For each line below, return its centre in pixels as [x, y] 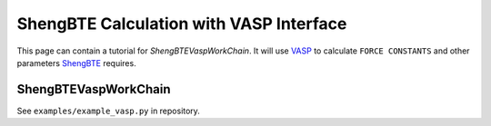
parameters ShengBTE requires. [76, 63]
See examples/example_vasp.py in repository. [108, 111]
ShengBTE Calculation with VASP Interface [182, 24]
